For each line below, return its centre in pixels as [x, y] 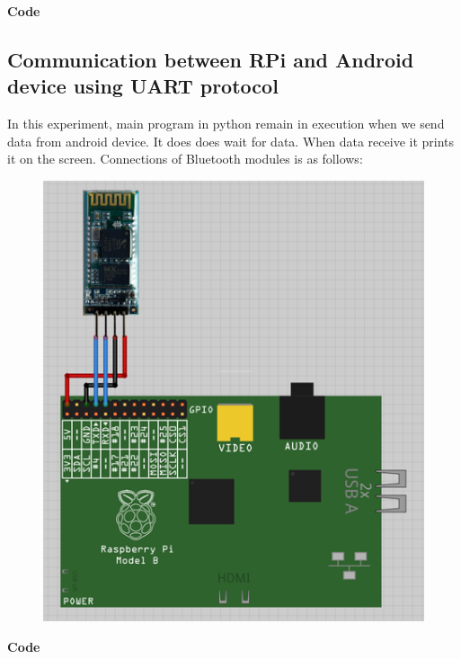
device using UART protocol [143, 86]
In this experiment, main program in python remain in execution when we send [226, 124]
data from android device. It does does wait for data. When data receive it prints [231, 141]
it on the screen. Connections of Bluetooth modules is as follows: [185, 159]
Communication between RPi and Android [211, 59]
